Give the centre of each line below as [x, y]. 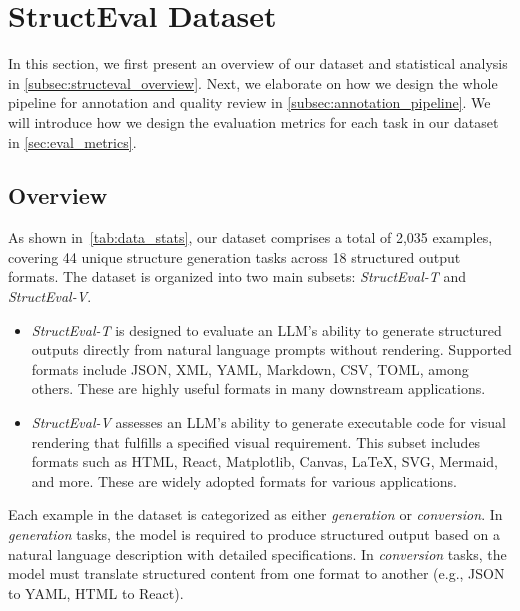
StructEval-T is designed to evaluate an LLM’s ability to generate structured [266, 329]
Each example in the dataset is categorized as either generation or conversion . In [255, 514]
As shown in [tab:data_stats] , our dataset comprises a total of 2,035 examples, [250, 237]
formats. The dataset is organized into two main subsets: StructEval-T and [237, 276]
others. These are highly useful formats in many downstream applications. [258, 388]
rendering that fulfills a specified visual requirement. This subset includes [256, 441]
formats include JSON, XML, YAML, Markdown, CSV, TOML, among [250, 368]
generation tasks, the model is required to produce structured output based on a [254, 534]
